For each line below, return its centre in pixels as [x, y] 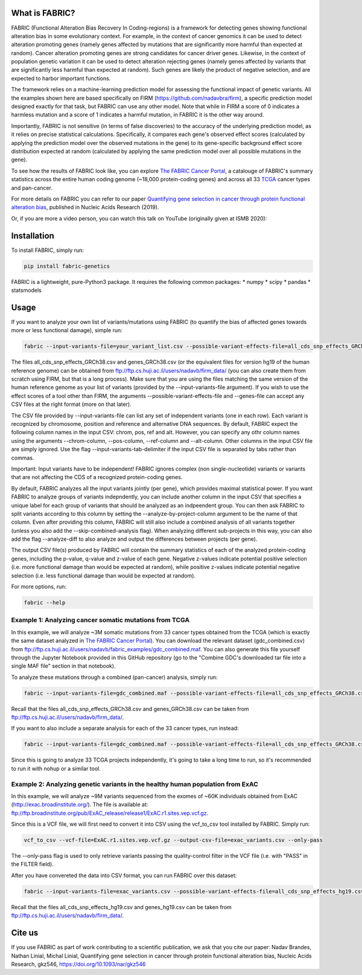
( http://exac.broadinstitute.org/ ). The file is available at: [80, 805]
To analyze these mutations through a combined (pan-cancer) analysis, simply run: [114, 677]
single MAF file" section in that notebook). [63, 666]
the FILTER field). [32, 864]
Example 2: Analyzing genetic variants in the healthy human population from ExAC [135, 784]
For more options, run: [39, 587]
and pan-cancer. [32, 188]
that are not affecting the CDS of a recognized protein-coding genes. [97, 477]
